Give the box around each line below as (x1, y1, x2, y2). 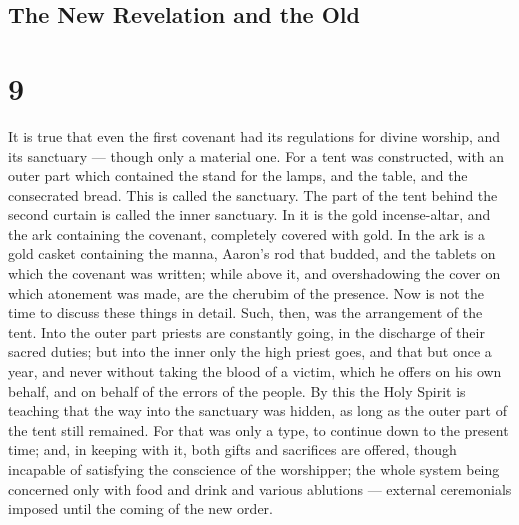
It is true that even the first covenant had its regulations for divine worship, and (8, 125, 501, 146)
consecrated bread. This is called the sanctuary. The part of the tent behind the (8, 184, 498, 205)
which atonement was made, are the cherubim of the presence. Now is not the (8, 282, 484, 303)
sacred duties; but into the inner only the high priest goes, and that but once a (8, 341, 492, 362)
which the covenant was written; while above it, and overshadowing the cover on (8, 263, 501, 284)
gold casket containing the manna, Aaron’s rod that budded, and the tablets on (8, 243, 496, 264)
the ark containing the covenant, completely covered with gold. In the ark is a (8, 223, 485, 244)
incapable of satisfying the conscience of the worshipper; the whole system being (8, 459, 500, 479)
